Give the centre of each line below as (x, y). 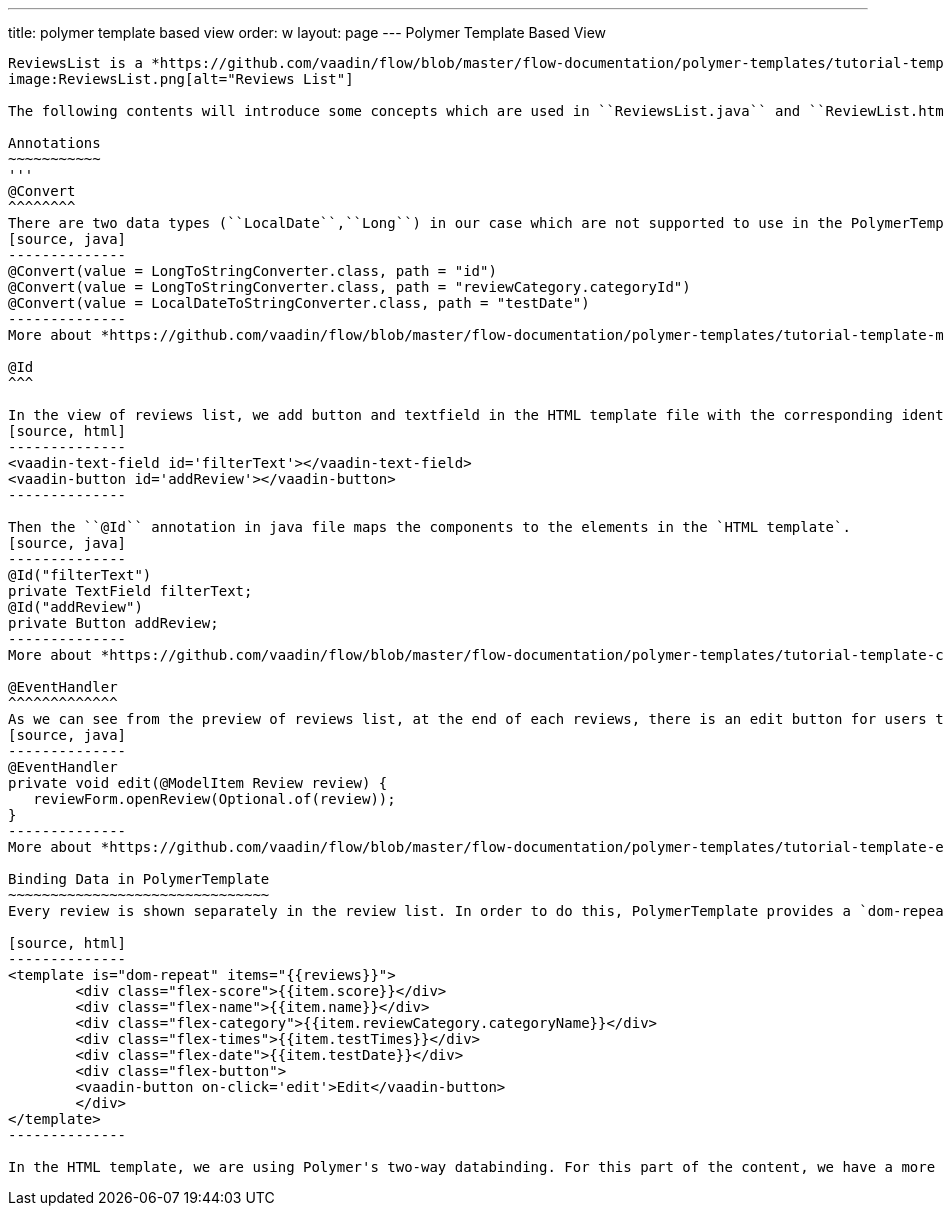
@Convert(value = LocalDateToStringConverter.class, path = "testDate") (299, 303)
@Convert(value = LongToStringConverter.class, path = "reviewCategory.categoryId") (349, 287)
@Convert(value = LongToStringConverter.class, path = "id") (252, 271)
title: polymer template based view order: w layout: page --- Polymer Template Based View (307, 32)
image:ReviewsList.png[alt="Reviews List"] (181, 79)
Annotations (54, 143)
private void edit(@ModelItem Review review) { (198, 783)
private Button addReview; (113, 623)
